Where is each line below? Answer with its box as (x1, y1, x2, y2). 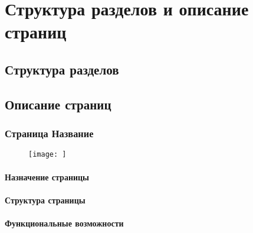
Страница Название (5, 126, 94, 141)
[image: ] (28, 150, 67, 159)
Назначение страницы (5, 170, 90, 183)
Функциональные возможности (5, 216, 124, 229)
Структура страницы (5, 193, 86, 206)
